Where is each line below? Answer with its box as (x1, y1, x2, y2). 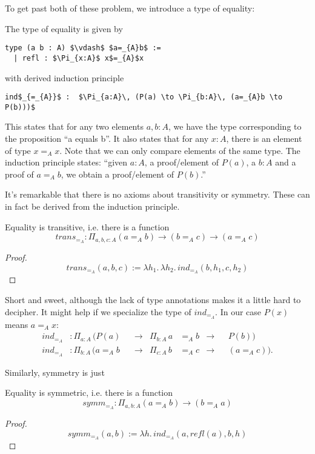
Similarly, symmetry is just (5, 366, 105, 378)
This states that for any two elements (5, 120, 144, 133)
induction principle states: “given (5, 156, 128, 169)
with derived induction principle (5, 71, 124, 84)
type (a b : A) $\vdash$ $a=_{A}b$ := (5, 44, 161, 53)
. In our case (215, 305, 262, 318)
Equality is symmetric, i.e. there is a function (5, 386, 173, 399)
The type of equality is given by (5, 22, 123, 35)
